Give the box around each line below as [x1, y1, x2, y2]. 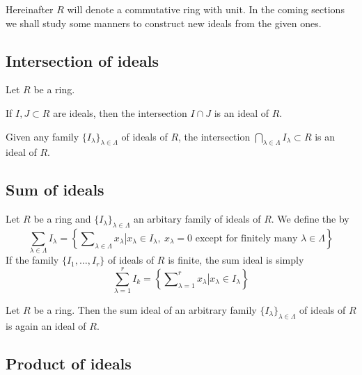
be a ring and [33, 212, 91, 226]
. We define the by [271, 212, 349, 226]
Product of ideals [6, 352, 132, 374]
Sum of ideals [6, 179, 104, 200]
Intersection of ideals [6, 49, 159, 71]
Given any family [6, 129, 79, 143]
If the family [6, 253, 59, 267]
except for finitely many [195, 233, 298, 244]
